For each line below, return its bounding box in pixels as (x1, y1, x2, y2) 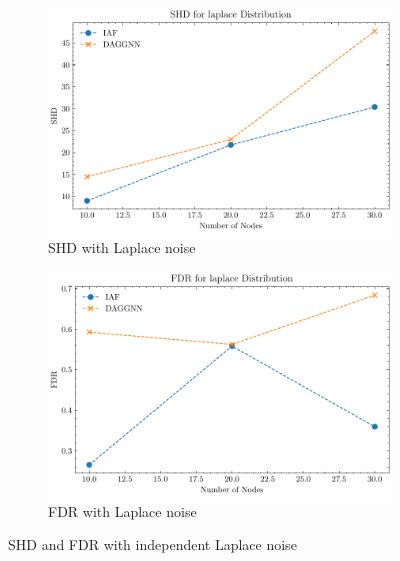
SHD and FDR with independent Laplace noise (8, 534, 297, 555)
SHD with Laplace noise (48, 236, 196, 257)
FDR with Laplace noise (48, 500, 197, 521)
